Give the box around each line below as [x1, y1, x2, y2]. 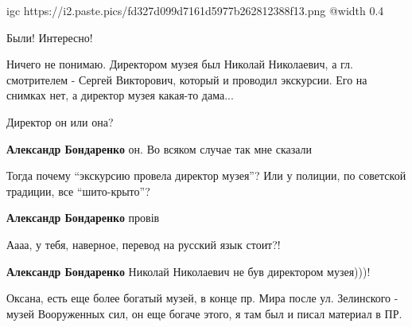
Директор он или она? [6, 113, 114, 130]
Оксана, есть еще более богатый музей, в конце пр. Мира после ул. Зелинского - [6, 290, 398, 306]
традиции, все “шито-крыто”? [6, 182, 150, 199]
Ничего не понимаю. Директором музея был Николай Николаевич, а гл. [6, 56, 353, 72]
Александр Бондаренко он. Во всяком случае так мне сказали [6, 140, 313, 157]
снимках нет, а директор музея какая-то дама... [6, 87, 234, 103]
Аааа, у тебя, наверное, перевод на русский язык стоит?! [6, 236, 281, 252]
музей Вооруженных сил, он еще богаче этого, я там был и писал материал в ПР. [6, 305, 402, 321]
